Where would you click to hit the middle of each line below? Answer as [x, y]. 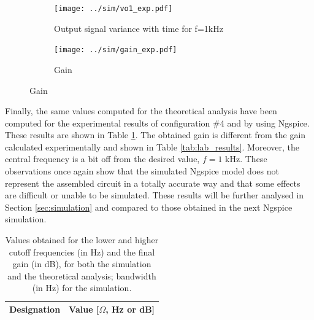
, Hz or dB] [130, 309]
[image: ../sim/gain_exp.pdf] [116, 50]
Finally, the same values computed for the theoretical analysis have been [141, 111]
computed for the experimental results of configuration [108, 123]
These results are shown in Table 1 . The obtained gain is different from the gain [155, 135]
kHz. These [246, 159]
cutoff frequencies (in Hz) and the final [82, 252]
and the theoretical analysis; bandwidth [82, 275]
